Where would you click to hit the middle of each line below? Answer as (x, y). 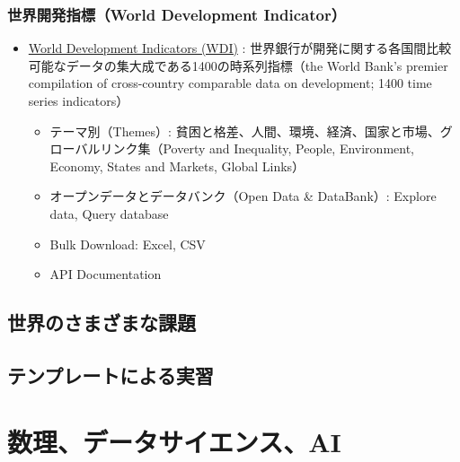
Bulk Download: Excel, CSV (128, 244)
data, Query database (109, 213)
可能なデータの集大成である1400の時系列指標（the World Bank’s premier (238, 65)
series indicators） (79, 100)
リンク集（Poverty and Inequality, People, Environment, (257, 148)
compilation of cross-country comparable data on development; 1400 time (230, 83)
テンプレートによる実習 (111, 375)
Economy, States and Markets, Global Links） (177, 166)
